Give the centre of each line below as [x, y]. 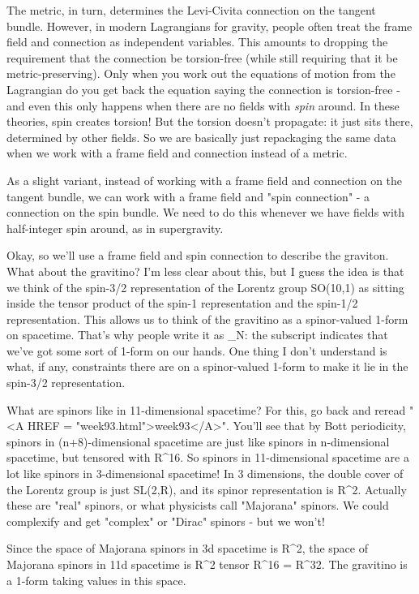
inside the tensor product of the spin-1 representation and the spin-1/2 [182, 303]
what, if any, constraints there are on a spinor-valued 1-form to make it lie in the [207, 366]
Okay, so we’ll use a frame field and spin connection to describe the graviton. [198, 255]
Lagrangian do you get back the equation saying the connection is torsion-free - [203, 89]
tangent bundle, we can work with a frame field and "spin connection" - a [188, 196]
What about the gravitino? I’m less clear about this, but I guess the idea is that [205, 271]
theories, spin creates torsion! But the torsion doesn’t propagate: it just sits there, [210, 121]
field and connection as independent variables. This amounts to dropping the [197, 42]
